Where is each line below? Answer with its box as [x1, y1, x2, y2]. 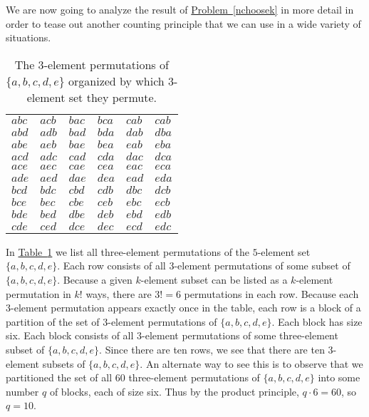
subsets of [42, 356, 85, 371]
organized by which [68, 72, 165, 89]
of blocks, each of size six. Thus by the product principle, [49, 383, 299, 398]
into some [318, 370, 360, 385]
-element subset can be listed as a [140, 272, 288, 287]
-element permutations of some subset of [174, 258, 350, 273]
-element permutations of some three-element [142, 328, 338, 343]
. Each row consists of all [57, 258, 166, 273]
